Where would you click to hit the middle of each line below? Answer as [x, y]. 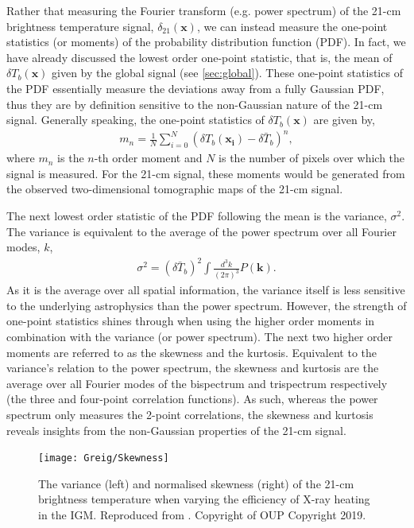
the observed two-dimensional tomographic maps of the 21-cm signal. [175, 189]
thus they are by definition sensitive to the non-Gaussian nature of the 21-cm [195, 104]
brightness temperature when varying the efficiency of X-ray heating [204, 499]
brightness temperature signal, [80, 26]
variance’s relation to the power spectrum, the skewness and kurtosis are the [193, 368]
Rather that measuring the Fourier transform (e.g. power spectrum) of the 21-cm [204, 10]
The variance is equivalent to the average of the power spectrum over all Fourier [201, 231]
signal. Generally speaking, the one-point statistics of [135, 120]
